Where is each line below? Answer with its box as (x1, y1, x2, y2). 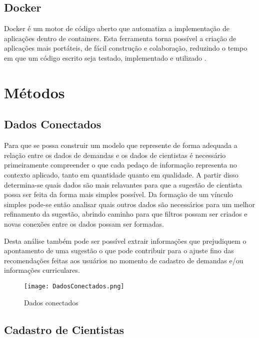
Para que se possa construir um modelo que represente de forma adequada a (4, 140, 237, 150)
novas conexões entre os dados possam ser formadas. (4, 218, 164, 229)
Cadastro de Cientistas (4, 321, 124, 337)
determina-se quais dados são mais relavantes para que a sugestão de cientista (4, 179, 242, 190)
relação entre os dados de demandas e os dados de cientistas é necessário (4, 149, 226, 160)
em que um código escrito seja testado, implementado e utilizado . (4, 52, 206, 63)
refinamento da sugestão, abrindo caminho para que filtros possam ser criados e (4, 209, 247, 219)
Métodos (4, 82, 65, 102)
